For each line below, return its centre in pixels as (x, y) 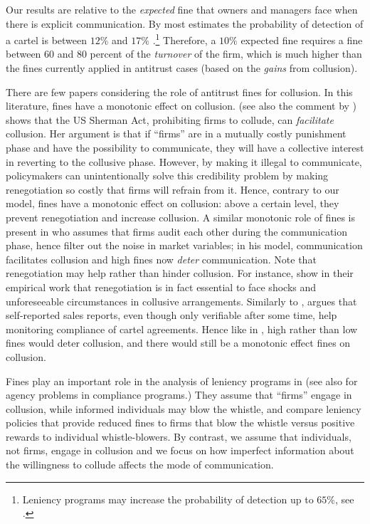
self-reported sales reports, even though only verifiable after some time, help (171, 315)
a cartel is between (47, 40)
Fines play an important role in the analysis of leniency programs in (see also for (182, 381)
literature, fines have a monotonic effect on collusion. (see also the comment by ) (181, 106)
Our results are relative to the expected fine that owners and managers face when (182, 9)
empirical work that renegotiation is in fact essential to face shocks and (161, 287)
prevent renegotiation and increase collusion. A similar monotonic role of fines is (180, 217)
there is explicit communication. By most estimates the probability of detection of (185, 23)
